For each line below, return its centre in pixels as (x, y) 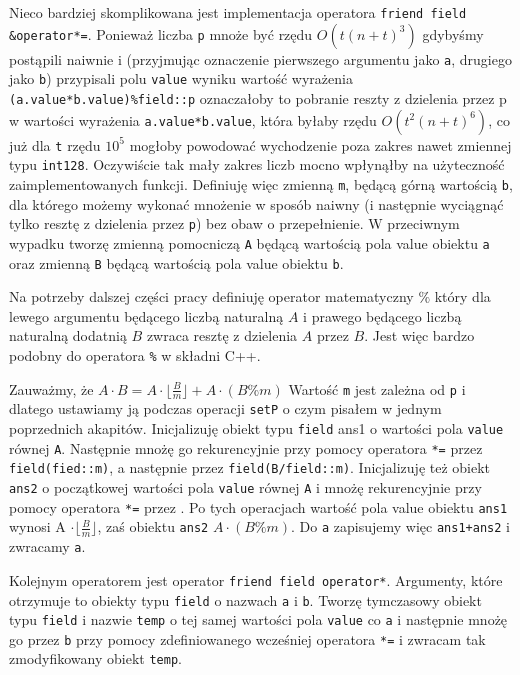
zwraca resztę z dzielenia (222, 335)
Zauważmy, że (51, 388)
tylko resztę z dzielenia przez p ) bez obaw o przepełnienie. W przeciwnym (234, 223)
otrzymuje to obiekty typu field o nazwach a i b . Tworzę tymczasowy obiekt (245, 599)
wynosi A (37, 526)
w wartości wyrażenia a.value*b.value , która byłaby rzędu (193, 119)
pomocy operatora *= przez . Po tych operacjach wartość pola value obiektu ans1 (258, 506)
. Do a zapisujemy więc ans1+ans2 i (400, 526)
